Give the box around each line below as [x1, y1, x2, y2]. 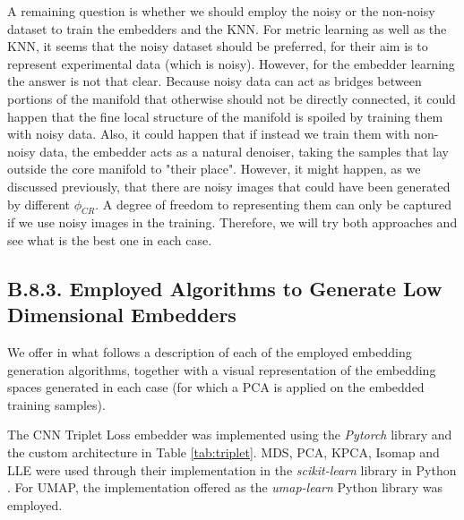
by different [7, 194, 71, 213]
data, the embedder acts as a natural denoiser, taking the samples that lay [39, 141, 449, 160]
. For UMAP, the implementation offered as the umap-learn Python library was [7, 478, 443, 497]
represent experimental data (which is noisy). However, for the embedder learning [7, 54, 455, 72]
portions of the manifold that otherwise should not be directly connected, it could [7, 89, 456, 107]
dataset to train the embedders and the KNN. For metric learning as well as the [7, 19, 447, 38]
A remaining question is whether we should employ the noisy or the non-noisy [7, 2, 435, 20]
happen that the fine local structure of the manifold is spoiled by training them [7, 107, 443, 125]
